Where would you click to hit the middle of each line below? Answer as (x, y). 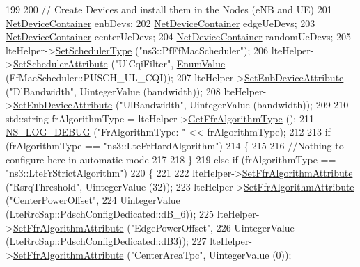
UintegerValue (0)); (250, 254)
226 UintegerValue (255, 227)
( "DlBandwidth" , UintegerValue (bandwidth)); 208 (113, 91)
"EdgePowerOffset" (171, 227)
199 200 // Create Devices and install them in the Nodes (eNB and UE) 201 (169, 9)
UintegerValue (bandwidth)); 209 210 (269, 105)
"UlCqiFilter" (143, 64)
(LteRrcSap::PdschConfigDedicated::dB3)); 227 (106, 241)
